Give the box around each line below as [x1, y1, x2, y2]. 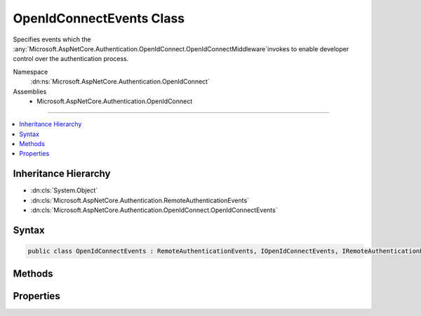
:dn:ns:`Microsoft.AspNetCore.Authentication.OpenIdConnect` [30, 77, 210, 86]
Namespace [13, 67, 48, 76]
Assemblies [13, 87, 47, 96]
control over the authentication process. [13, 55, 129, 63]
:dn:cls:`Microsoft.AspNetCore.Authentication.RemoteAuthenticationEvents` [30, 196, 249, 204]
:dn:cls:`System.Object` [30, 186, 98, 195]
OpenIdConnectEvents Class [13, 11, 185, 26]
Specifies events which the [13, 35, 91, 44]
